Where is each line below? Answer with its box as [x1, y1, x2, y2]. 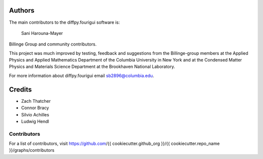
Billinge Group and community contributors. [9, 41, 97, 47]
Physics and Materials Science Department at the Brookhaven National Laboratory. [9, 64, 175, 70]
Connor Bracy [21, 105, 49, 111]
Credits [9, 85, 32, 94]
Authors [9, 6, 35, 15]
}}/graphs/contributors [9, 147, 55, 153]
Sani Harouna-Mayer [21, 30, 63, 36]
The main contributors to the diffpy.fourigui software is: [9, 19, 120, 25]
